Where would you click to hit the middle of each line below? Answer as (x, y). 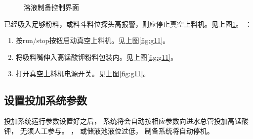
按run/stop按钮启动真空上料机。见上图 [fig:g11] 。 (93, 40)
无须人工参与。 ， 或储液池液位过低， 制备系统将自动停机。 (117, 130)
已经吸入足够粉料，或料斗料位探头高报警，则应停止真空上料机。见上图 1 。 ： (128, 23)
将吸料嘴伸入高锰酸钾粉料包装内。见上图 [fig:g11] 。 (97, 57)
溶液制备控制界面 (51, 7)
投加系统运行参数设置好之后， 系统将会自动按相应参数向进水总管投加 (116, 121)
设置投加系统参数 (45, 100)
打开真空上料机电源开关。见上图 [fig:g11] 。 (83, 73)
